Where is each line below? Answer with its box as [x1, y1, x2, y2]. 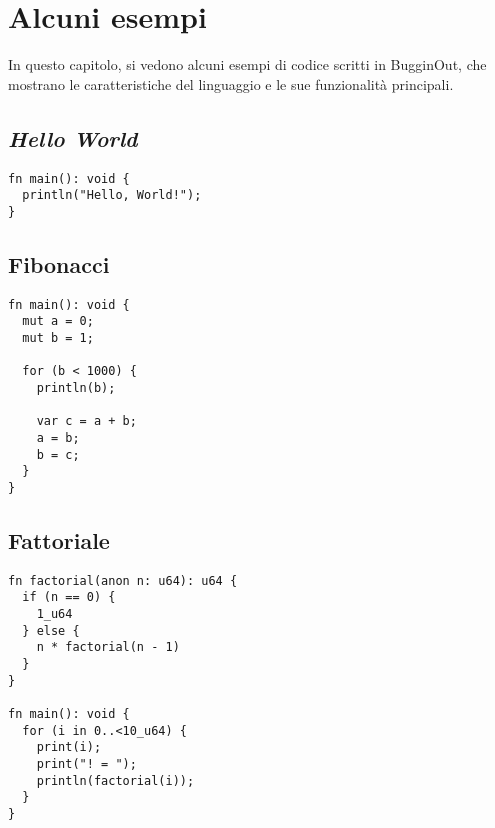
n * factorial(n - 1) [36, 640, 180, 655]
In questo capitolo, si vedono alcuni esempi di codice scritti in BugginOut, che [8, 54, 487, 75]
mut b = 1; [22, 331, 94, 345]
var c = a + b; [36, 414, 137, 429]
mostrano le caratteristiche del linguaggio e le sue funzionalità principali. [8, 73, 454, 94]
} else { [22, 623, 80, 638]
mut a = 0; [22, 314, 94, 329]
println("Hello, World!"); [22, 188, 202, 203]
